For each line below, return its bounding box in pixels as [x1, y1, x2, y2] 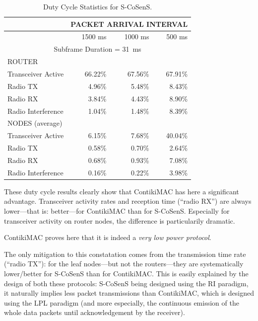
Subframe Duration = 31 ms [54, 44, 141, 54]
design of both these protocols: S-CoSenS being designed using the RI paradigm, [4, 278, 249, 288]
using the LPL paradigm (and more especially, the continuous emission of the [4, 297, 239, 308]
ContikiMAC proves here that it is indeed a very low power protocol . [4, 232, 211, 242]
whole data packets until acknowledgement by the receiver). [4, 307, 185, 318]
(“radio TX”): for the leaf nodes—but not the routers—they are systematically [4, 258, 244, 269]
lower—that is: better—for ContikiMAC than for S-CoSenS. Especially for [4, 206, 230, 216]
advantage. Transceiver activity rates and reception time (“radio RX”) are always [4, 196, 252, 206]
